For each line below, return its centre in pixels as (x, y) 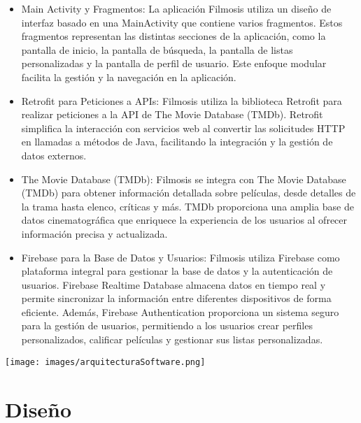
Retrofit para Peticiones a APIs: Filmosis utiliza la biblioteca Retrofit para (182, 100)
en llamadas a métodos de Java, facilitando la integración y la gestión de (177, 142)
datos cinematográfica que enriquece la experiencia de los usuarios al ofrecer (184, 220)
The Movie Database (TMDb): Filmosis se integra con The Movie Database (184, 179)
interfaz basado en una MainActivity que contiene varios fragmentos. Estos (182, 22)
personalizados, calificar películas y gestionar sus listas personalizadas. (172, 339)
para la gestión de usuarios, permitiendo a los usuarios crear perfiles (167, 325)
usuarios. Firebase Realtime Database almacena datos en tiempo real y (174, 284)
